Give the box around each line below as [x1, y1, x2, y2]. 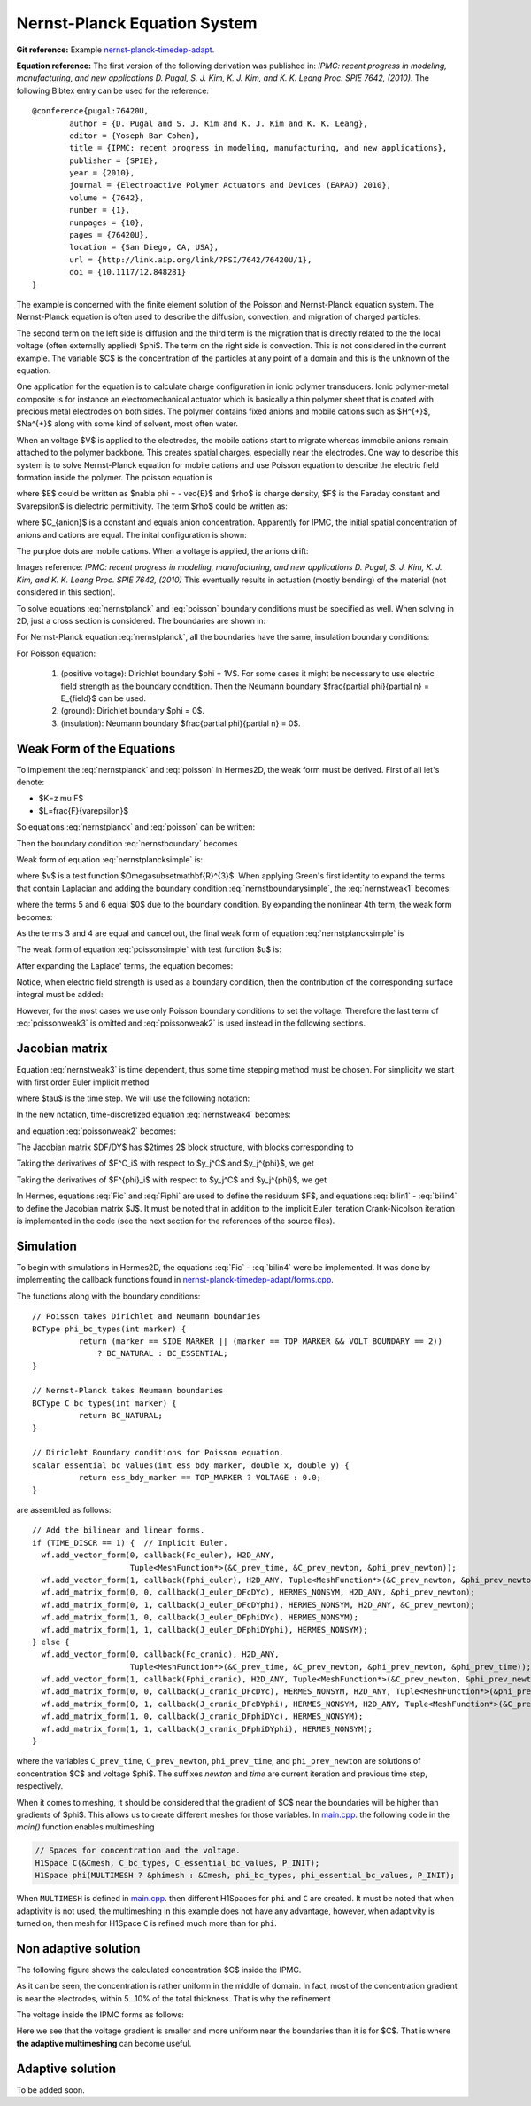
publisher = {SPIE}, [69, 155, 158, 166]
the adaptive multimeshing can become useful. [16, 2038, 192, 2048]
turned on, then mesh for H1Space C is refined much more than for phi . [16, 1917, 278, 1928]
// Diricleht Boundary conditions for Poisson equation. [32, 1447, 285, 1458]
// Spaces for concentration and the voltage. [35, 1845, 241, 1856]
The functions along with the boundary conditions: [16, 1291, 201, 1301]
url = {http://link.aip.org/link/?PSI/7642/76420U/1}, [69, 254, 312, 265]
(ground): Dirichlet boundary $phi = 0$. [60, 706, 205, 716]
